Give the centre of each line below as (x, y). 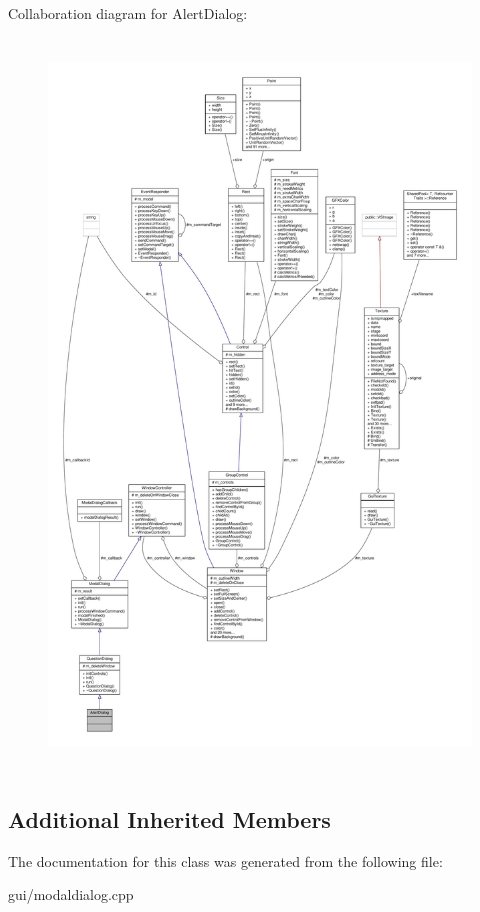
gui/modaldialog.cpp (71, 894)
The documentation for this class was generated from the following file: (225, 860)
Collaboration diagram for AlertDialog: (128, 13)
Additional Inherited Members (169, 818)
